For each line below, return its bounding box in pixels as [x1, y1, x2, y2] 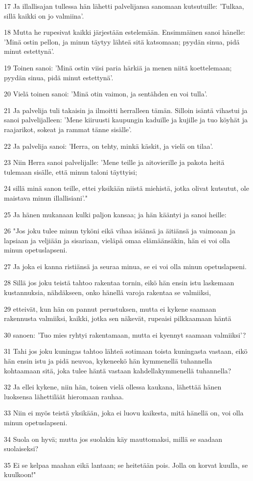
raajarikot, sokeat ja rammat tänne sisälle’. [4, 124, 132, 134]
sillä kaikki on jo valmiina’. [4, 10, 84, 21]
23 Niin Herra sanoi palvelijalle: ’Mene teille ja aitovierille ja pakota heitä [4, 157, 225, 167]
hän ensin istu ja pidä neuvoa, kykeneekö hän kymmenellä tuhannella [4, 356, 212, 366]
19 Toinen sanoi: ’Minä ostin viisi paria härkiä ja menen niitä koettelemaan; [4, 62, 232, 72]
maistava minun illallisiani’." [4, 192, 88, 203]
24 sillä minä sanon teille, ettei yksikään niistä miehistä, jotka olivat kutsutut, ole [4, 183, 249, 193]
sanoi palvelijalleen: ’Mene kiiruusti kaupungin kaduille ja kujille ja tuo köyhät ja [4, 115, 248, 125]
